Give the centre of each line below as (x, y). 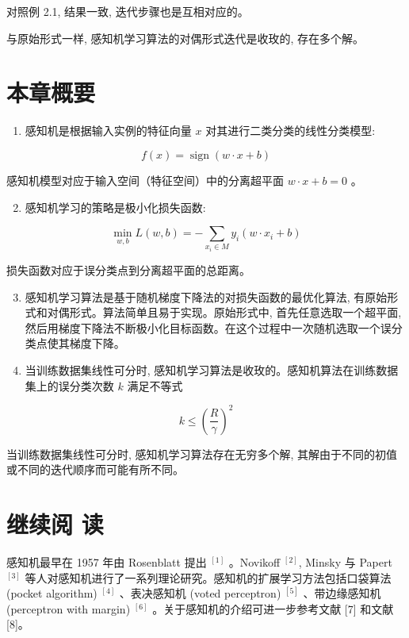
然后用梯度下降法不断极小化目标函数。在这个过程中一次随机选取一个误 (208, 327)
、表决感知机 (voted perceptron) (200, 593)
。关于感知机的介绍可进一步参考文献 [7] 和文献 (273, 608)
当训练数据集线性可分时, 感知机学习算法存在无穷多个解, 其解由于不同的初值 (202, 454)
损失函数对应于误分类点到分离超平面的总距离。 (128, 270)
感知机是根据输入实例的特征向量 (108, 131)
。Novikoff (254, 562)
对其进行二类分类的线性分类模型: (291, 131)
